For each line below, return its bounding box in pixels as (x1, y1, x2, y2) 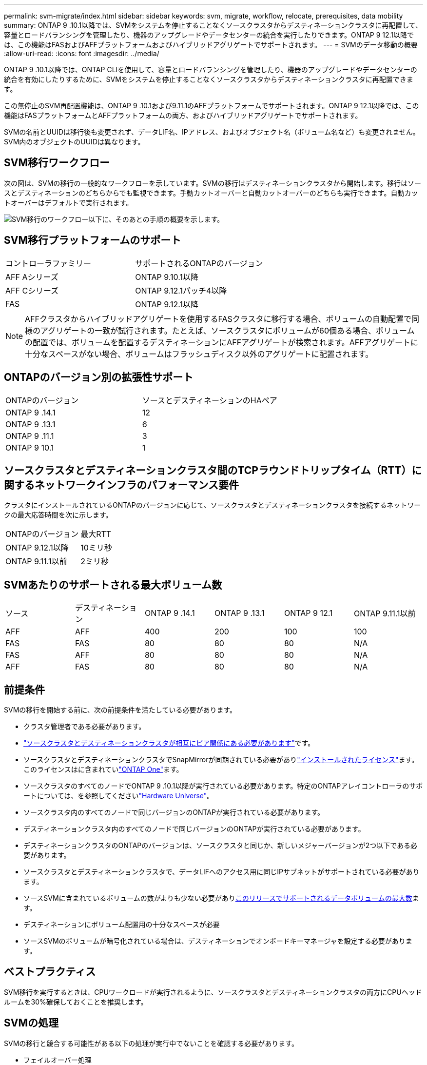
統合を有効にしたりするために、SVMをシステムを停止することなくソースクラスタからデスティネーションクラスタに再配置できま (4, 75, 413, 83)
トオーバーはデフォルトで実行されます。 (4, 198, 133, 207)
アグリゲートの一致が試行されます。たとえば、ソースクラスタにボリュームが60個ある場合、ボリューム (40, 325, 415, 335)
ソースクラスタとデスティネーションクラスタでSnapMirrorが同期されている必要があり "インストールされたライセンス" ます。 (23, 755, 419, 764)
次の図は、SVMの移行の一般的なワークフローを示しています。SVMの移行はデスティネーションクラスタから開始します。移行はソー (4, 178, 421, 187)
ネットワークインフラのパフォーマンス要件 (34, 478, 239, 491)
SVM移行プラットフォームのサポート (4, 234, 181, 247)
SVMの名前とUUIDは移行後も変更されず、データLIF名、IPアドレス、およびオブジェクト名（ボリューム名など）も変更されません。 (4, 128, 420, 136)
